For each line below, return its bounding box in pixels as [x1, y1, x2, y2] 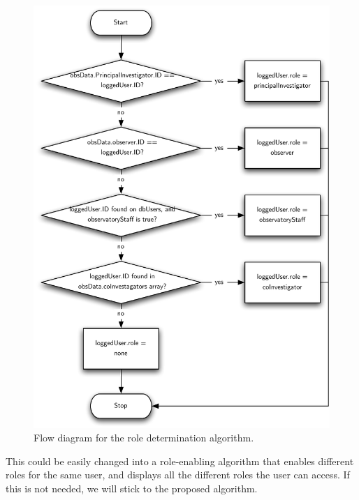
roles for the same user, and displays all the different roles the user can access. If [6, 467, 350, 482]
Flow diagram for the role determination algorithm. [34, 430, 254, 445]
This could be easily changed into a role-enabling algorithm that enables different [6, 453, 354, 468]
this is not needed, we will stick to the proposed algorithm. [6, 480, 258, 495]
